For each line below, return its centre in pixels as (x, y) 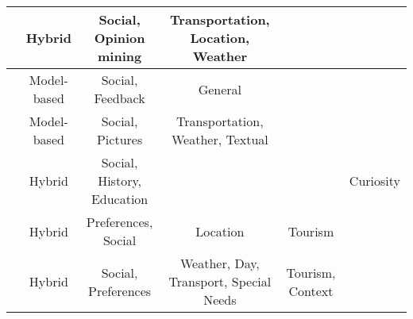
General (220, 89)
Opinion (120, 38)
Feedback (120, 98)
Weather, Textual (220, 139)
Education (120, 199)
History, (120, 181)
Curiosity (374, 181)
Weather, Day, (220, 263)
